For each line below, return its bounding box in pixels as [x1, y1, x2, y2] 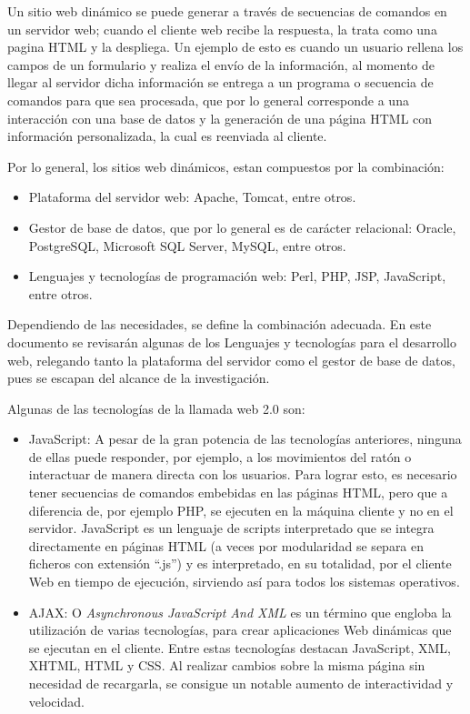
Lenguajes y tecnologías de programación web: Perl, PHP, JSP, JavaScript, [28, 266, 446, 286]
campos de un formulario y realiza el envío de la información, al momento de [7, 55, 435, 74]
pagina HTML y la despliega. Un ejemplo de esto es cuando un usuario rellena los [7, 37, 464, 56]
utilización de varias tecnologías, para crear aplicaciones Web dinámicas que [28, 620, 452, 639]
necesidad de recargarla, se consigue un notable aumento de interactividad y [28, 674, 454, 692]
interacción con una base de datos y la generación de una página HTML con [7, 108, 433, 127]
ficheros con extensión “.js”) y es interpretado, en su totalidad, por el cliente [28, 554, 452, 573]
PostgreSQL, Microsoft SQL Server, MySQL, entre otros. [28, 236, 346, 255]
